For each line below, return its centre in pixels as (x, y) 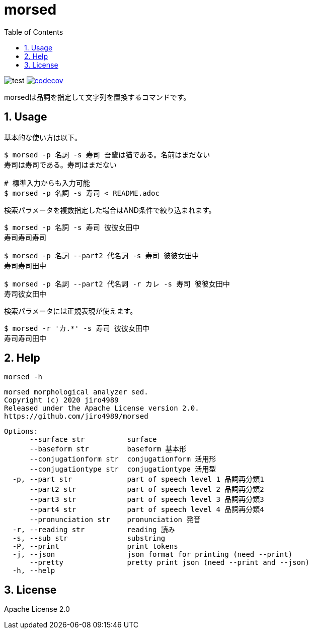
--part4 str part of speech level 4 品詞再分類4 (147, 510)
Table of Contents (34, 32)
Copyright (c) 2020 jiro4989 (61, 400)
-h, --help (34, 571)
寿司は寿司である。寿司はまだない (60, 165)
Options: (21, 431)
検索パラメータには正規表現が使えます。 (71, 311)
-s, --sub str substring (89, 538)
